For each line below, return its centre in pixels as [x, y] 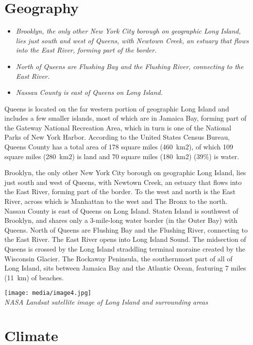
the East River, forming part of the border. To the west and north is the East [120, 191]
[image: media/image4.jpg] [48, 293]
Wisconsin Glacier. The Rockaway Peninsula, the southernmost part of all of [118, 258]
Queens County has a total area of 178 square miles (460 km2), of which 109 [119, 147]
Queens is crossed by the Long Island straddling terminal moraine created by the [125, 249]
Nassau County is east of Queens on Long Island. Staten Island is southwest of [121, 210]
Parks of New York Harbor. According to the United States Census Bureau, [117, 137]
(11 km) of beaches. [34, 277]
